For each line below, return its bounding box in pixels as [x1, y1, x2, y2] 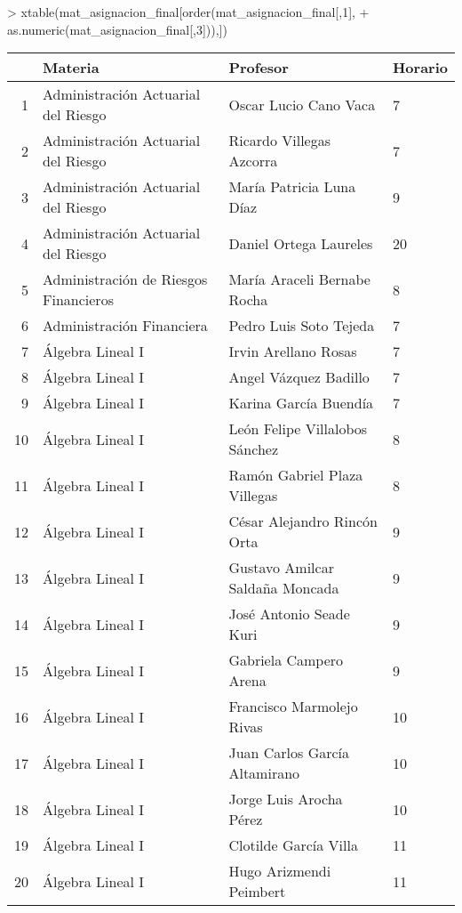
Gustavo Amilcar [228, 557, 334, 578]
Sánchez [228, 439, 278, 460]
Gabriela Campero [228, 650, 344, 671]
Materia [43, 57, 100, 78]
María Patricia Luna [228, 176, 356, 198]
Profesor [228, 57, 289, 78]
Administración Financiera [43, 315, 208, 336]
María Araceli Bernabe [228, 269, 370, 290]
